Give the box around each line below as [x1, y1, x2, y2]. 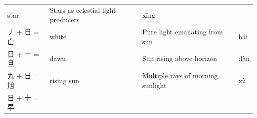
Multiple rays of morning [142, 70, 218, 81]
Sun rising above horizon [142, 53, 217, 63]
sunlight [142, 80, 167, 90]
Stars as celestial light [49, 4, 116, 15]
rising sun [49, 75, 80, 85]
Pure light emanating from [142, 27, 223, 37]
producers [49, 14, 80, 25]
